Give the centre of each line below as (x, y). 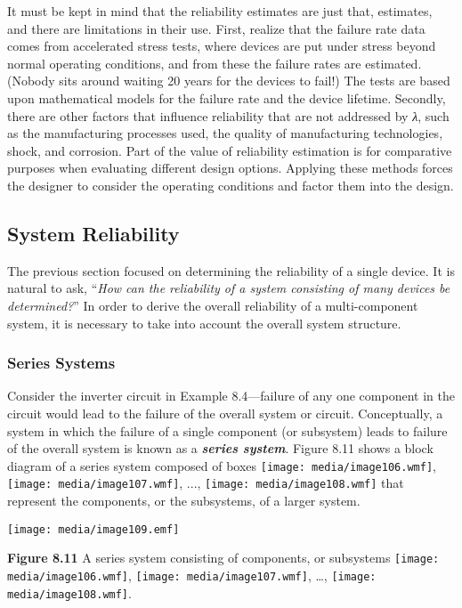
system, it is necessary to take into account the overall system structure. (204, 323)
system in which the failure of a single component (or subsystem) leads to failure (227, 430)
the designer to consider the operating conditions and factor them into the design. (231, 185)
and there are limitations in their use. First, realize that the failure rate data (216, 28)
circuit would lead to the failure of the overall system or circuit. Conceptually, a (225, 413)
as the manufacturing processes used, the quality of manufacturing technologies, (225, 133)
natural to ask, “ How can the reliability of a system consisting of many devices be (229, 288)
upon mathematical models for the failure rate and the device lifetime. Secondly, (227, 97)
